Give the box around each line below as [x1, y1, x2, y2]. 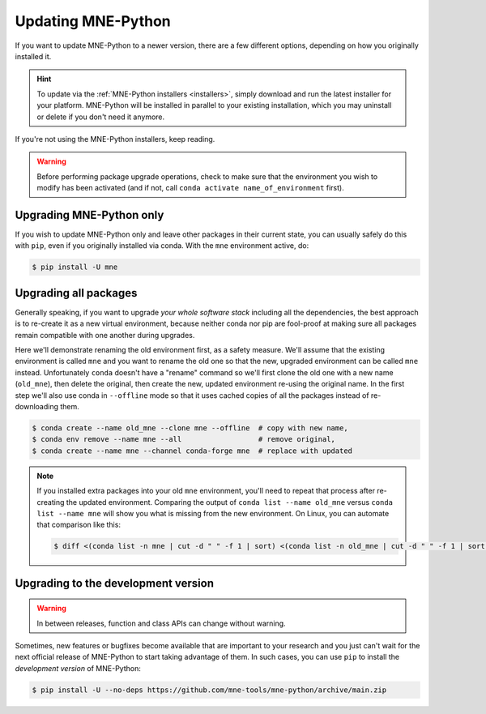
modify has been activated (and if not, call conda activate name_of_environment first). [36, 183, 344, 193]
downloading [15, 401, 59, 411]
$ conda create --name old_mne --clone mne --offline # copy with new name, [32, 423, 348, 433]
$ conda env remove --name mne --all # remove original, [32, 434, 336, 444]
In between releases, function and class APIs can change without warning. [36, 618, 287, 628]
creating [36, 497, 65, 507]
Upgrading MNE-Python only [15, 207, 164, 222]
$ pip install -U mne [32, 263, 118, 271]
